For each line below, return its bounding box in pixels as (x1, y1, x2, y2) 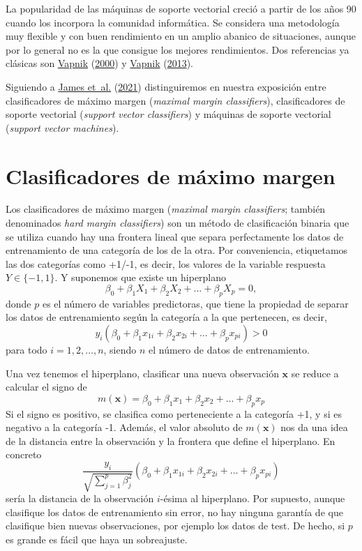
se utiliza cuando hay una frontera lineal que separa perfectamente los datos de (6, 229, 344, 243)
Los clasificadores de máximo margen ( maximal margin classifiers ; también (6, 202, 326, 216)
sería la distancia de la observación (6, 491, 154, 506)
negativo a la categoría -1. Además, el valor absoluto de (6, 420, 243, 435)
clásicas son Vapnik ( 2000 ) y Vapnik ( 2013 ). (6, 56, 194, 70)
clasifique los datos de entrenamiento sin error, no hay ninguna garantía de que (6, 504, 343, 519)
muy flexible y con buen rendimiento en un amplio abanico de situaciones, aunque (6, 29, 356, 43)
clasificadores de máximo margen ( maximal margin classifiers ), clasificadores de (6, 93, 345, 107)
